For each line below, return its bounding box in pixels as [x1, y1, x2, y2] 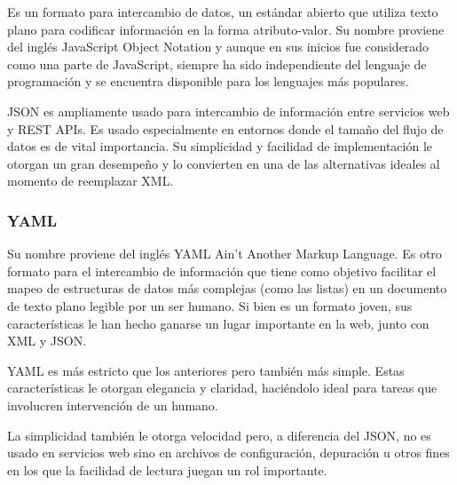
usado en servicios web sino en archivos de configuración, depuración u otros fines [7, 443, 450, 462]
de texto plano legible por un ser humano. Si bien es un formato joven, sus [7, 296, 413, 314]
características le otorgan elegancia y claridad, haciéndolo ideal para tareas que [7, 378, 437, 397]
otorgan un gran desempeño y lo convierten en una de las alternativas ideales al [7, 154, 440, 172]
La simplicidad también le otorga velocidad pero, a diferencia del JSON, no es [7, 425, 431, 444]
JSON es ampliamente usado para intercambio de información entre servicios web [7, 101, 450, 120]
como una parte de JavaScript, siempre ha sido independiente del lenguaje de [7, 54, 427, 73]
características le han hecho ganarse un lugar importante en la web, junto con [7, 314, 429, 332]
